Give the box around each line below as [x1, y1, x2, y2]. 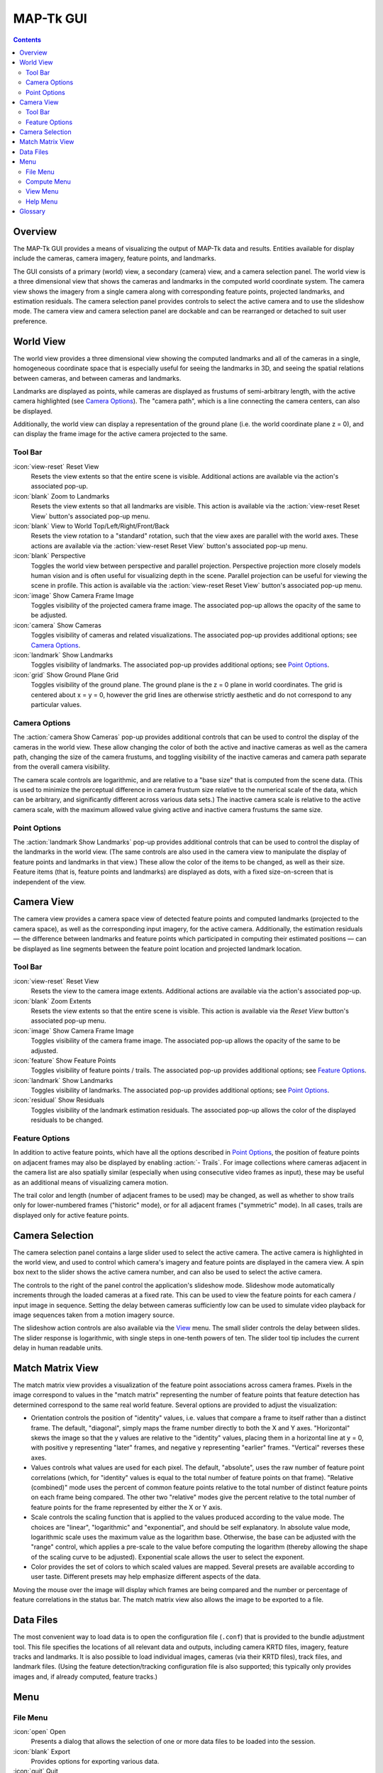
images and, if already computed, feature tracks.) [13, 1672, 158, 1681]
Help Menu [26, 197, 58, 206]
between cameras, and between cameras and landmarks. [13, 374, 182, 382]
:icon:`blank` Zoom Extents [13, 996, 91, 1005]
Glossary [19, 207, 46, 216]
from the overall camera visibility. [13, 762, 110, 771]
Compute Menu [26, 177, 71, 186]
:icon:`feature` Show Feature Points [13, 1056, 116, 1065]
